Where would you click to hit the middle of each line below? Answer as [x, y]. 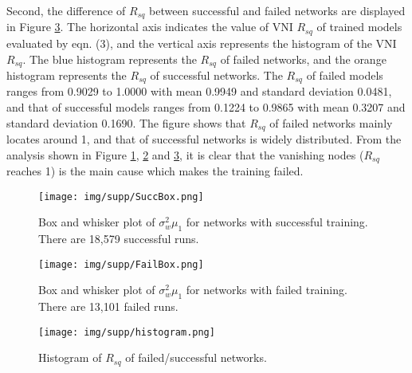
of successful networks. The [216, 75]
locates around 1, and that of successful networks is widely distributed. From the [204, 139]
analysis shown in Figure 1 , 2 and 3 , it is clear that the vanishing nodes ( [185, 154]
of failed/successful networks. [196, 357]
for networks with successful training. [277, 222]
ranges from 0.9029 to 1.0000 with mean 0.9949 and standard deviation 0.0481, [199, 91]
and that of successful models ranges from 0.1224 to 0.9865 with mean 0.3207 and [206, 107]
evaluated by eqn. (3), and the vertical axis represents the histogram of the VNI [202, 43]
